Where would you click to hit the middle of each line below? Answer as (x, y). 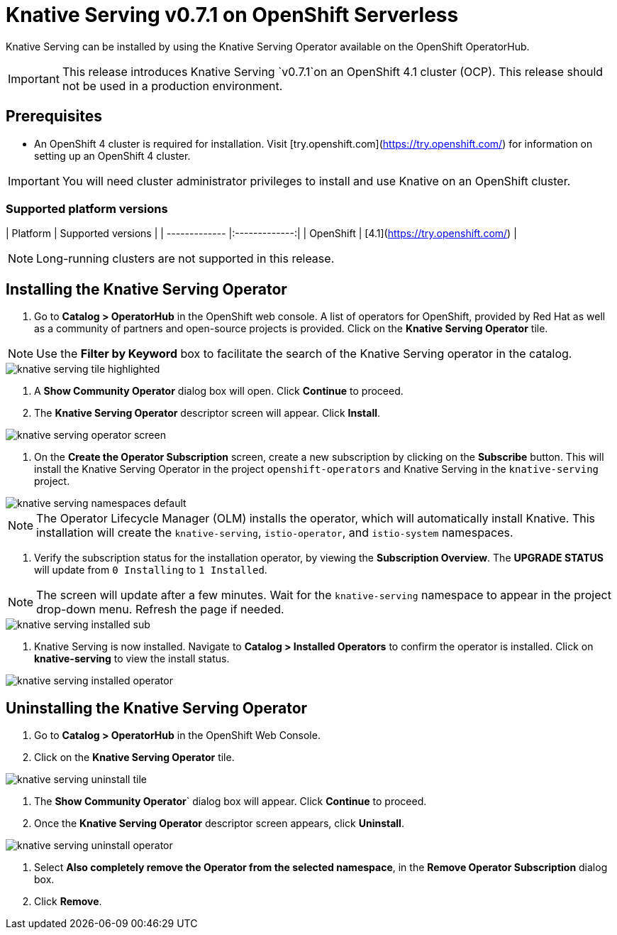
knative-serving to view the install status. (132, 659)
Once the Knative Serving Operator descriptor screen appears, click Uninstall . (219, 824)
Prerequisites (54, 116)
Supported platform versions (87, 208)
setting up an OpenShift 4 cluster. (112, 155)
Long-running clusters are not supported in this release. (185, 259)
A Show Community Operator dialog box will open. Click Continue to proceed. (219, 391)
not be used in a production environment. (172, 86)
